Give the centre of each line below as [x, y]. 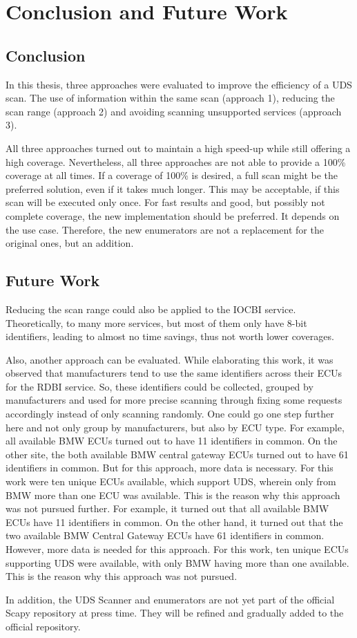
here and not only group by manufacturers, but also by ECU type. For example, [175, 427]
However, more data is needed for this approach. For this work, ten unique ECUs [177, 549]
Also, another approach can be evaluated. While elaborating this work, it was [170, 359]
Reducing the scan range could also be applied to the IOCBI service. [151, 309]
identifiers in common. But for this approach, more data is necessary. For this [170, 468]
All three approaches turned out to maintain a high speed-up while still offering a [178, 148]
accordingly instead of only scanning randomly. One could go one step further [170, 414]
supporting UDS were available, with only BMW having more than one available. [177, 562]
